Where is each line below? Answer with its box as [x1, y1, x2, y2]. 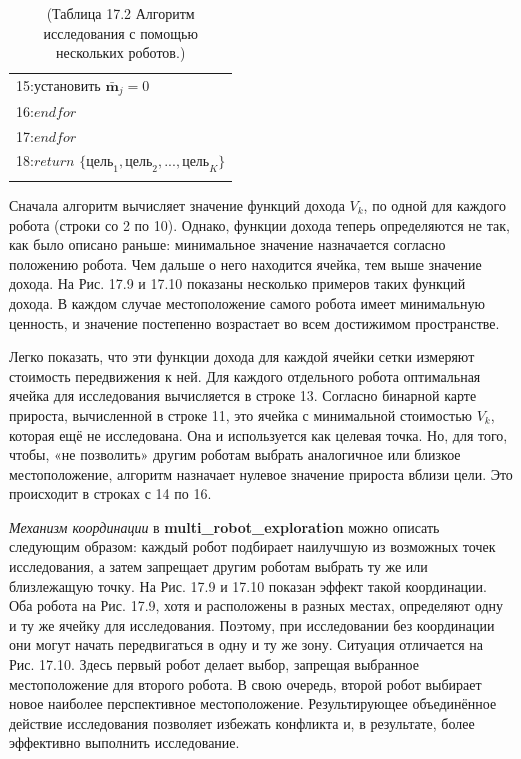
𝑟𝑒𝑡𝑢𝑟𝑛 [33, 155, 75, 170]
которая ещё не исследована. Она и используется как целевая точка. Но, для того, [9, 424, 508, 445]
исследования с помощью [43, 22, 198, 43]
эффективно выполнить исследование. [9, 732, 240, 753]
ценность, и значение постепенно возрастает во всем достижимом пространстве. [9, 312, 500, 333]
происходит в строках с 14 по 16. [9, 483, 212, 504]
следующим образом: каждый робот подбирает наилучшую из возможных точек [9, 536, 496, 557]
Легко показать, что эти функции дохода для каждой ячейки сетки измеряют [9, 346, 475, 367]
